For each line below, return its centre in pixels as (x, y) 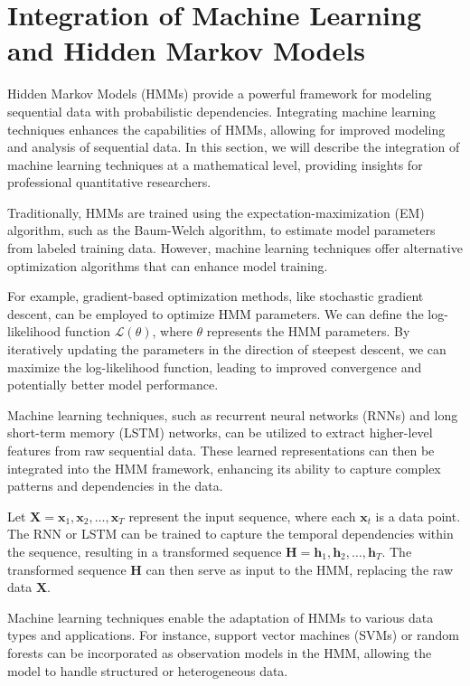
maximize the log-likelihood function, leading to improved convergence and (215, 366)
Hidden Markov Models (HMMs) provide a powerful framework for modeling (220, 94)
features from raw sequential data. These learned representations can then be (221, 450)
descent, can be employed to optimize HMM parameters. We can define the (216, 313)
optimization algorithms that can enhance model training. (168, 265)
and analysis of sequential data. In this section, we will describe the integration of (234, 147)
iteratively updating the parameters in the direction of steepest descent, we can (227, 349)
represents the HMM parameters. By (308, 331)
